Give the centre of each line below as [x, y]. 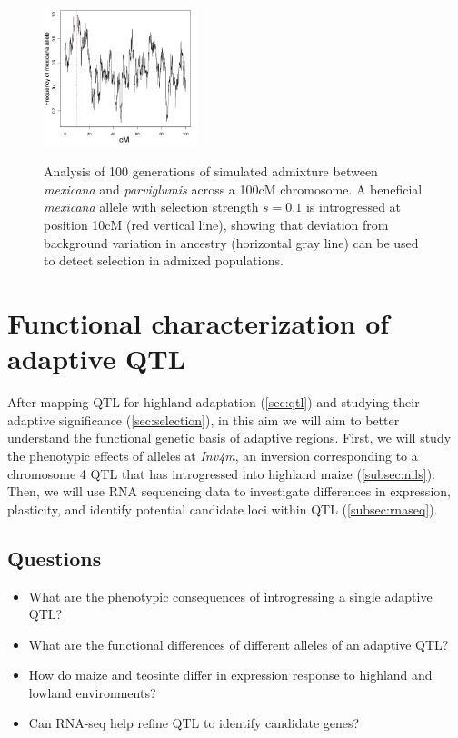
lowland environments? [92, 692]
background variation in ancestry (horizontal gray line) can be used [231, 242]
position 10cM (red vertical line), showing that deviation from [216, 225]
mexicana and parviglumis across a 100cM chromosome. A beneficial [233, 189]
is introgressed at [353, 207]
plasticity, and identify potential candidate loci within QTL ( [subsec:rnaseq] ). [223, 509]
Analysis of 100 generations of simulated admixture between [211, 171]
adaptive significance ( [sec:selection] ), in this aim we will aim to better [204, 419]
